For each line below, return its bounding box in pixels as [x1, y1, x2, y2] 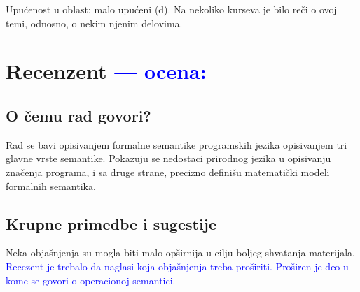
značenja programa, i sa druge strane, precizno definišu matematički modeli [6, 164, 330, 179]
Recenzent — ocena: [6, 57, 207, 85]
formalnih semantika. [6, 178, 96, 193]
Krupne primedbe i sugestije [6, 212, 217, 234]
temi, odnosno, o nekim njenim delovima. [6, 15, 183, 30]
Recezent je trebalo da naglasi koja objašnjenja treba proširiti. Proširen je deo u [6, 258, 349, 273]
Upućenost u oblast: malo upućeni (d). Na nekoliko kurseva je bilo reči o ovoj [6, 2, 338, 16]
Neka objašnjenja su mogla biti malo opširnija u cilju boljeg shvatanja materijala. [6, 245, 355, 260]
